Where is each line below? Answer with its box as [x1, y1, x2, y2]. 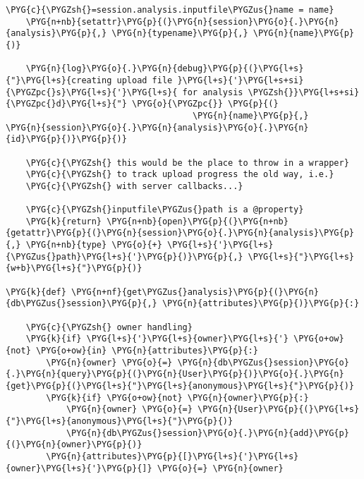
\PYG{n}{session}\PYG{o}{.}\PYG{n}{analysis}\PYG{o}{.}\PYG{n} [6, 122, 309, 133]
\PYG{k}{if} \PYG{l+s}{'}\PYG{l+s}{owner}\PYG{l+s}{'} [25, 334, 289, 344]
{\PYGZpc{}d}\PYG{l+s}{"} [6, 99, 127, 109]
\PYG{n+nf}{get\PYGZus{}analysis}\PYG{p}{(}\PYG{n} [71, 286, 319, 297]
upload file [116, 75, 173, 85]
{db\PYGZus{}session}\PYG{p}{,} [6, 298, 157, 309]
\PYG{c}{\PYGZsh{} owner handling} [25, 322, 193, 332]
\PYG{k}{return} [25, 216, 102, 226]
